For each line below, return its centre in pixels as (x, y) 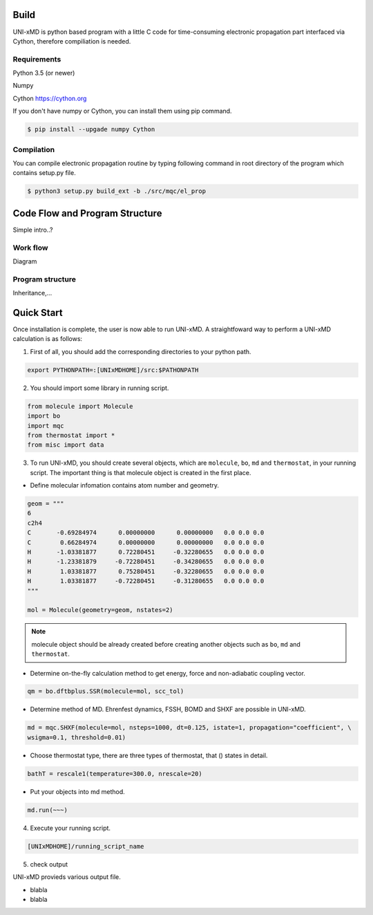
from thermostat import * (71, 435)
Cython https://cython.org (50, 98)
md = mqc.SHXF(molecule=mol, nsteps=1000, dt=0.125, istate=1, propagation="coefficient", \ (189, 728)
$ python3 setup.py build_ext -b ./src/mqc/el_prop (117, 191)
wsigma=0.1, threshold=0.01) (77, 737)
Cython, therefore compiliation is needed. (72, 41)
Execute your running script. (70, 828)
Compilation (34, 149)
